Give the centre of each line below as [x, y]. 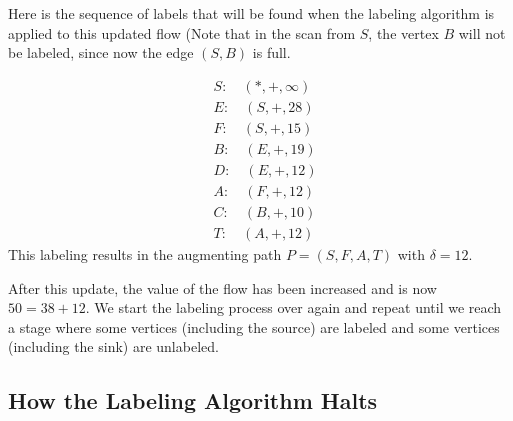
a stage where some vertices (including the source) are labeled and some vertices [254, 326]
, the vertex [403, 32]
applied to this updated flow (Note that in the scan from [182, 32]
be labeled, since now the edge [101, 52]
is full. [271, 52]
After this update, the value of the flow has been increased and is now [222, 287]
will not [482, 32]
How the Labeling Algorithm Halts [193, 400]
